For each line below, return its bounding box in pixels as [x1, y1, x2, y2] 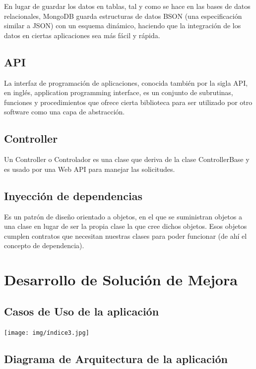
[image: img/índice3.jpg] [4, 329, 89, 336]
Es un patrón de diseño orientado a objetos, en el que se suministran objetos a [4, 211, 242, 221]
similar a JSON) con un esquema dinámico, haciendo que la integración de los [4, 20, 241, 31]
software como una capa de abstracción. [4, 106, 125, 117]
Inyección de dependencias [4, 188, 142, 203]
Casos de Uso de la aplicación [4, 303, 159, 318]
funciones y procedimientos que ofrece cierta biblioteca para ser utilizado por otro [4, 97, 253, 107]
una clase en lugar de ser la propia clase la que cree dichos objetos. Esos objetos [4, 221, 247, 231]
